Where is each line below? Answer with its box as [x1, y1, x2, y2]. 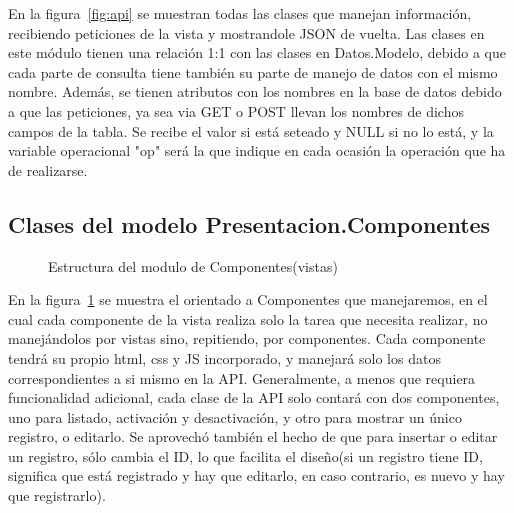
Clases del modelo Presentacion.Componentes [8, 208, 491, 239]
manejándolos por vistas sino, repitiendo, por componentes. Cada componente [8, 328, 486, 349]
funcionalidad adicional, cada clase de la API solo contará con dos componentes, [8, 387, 500, 408]
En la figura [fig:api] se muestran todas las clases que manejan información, [8, 3, 472, 23]
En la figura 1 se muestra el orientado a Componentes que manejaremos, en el [8, 289, 488, 310]
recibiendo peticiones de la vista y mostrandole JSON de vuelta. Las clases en [8, 22, 485, 43]
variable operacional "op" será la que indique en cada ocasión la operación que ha [8, 140, 506, 161]
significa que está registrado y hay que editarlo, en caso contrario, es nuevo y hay [8, 465, 505, 486]
